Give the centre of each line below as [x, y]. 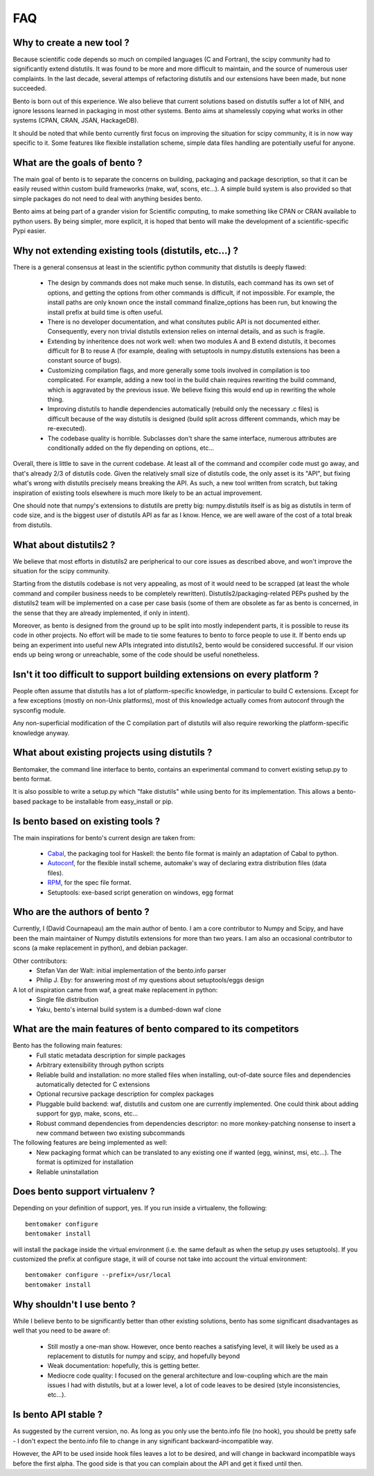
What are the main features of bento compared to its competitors [156, 1029]
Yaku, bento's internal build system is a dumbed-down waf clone [129, 1009]
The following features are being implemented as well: [90, 1143]
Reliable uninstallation [68, 1172]
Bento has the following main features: [68, 1045]
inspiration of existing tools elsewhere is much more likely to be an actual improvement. [137, 493]
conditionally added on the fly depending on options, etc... [131, 448]
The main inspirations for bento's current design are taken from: [104, 837]
